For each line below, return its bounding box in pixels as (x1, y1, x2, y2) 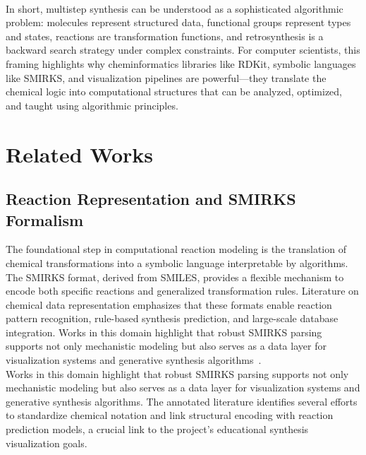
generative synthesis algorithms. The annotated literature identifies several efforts (6, 394, 358, 408)
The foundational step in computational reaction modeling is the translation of (6, 242, 346, 256)
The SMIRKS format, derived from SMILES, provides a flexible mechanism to (6, 269, 344, 284)
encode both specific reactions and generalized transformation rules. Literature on (6, 283, 359, 298)
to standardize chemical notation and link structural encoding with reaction (6, 408, 334, 422)
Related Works (6, 139, 154, 168)
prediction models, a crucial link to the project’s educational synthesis (6, 422, 309, 437)
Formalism (6, 208, 84, 230)
